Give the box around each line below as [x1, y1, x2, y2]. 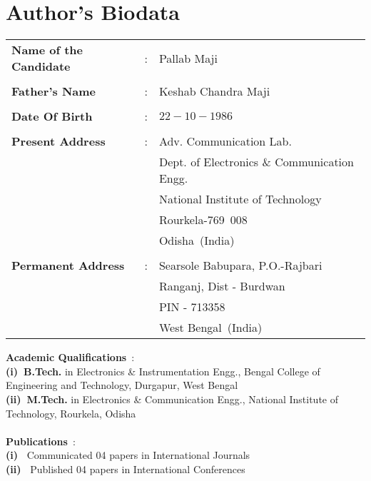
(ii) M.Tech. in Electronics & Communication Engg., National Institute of [6, 391, 338, 406]
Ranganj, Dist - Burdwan [158, 278, 285, 295]
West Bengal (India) [158, 319, 263, 336]
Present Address [11, 133, 106, 150]
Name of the [11, 41, 83, 59]
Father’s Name [11, 83, 96, 100]
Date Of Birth [11, 108, 93, 125]
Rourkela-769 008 [158, 211, 248, 228]
